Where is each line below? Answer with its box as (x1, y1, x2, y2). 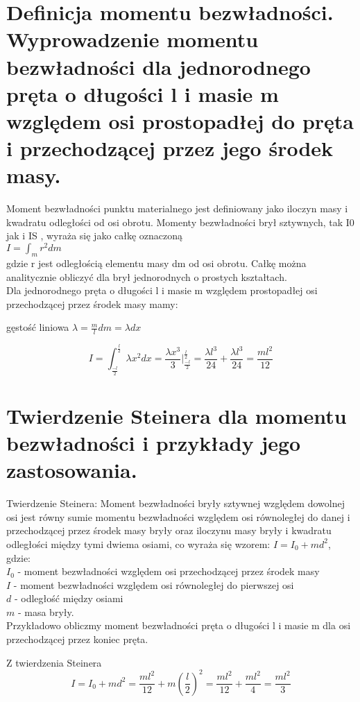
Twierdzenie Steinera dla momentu (6, 401, 347, 429)
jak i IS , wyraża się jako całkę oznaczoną (6, 228, 183, 243)
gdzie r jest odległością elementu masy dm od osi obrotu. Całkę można (6, 255, 307, 270)
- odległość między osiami (14, 591, 123, 606)
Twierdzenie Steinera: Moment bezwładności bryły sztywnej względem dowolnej (6, 496, 345, 511)
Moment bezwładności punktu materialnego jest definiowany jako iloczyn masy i (6, 201, 348, 216)
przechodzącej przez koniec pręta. (6, 632, 148, 647)
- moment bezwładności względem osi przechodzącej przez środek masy (17, 564, 320, 579)
